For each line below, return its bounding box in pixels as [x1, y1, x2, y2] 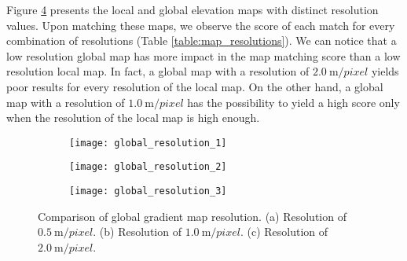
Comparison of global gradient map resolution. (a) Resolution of [38, 208, 346, 224]
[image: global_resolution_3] [69, 186, 227, 197]
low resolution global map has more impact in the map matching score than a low [6, 47, 401, 64]
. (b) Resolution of [93, 223, 181, 240]
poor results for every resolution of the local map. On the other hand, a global [6, 78, 383, 94]
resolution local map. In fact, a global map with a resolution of [6, 63, 310, 79]
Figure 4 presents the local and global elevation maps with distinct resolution [6, 2, 379, 17]
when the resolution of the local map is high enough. [6, 109, 260, 126]
